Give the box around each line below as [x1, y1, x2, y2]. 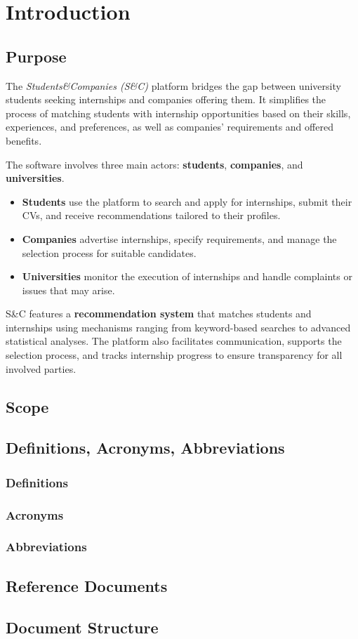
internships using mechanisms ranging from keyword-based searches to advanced [6, 319, 351, 334]
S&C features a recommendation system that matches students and [6, 306, 312, 321]
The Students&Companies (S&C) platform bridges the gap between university [6, 78, 341, 93]
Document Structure [6, 616, 159, 638]
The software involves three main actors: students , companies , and [6, 157, 303, 171]
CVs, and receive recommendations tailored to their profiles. [22, 208, 281, 223]
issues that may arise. [22, 282, 115, 297]
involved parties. [6, 361, 77, 376]
